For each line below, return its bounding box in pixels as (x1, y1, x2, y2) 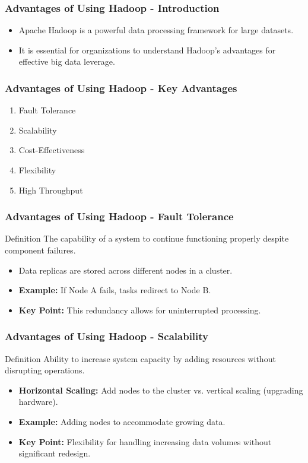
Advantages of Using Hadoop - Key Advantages (5, 80, 237, 95)
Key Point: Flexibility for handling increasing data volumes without (18, 435, 272, 448)
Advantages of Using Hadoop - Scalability (5, 329, 209, 344)
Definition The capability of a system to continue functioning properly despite (5, 232, 289, 245)
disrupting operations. (5, 364, 85, 376)
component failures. (5, 244, 76, 256)
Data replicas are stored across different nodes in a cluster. (18, 264, 233, 276)
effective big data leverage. (18, 55, 115, 68)
